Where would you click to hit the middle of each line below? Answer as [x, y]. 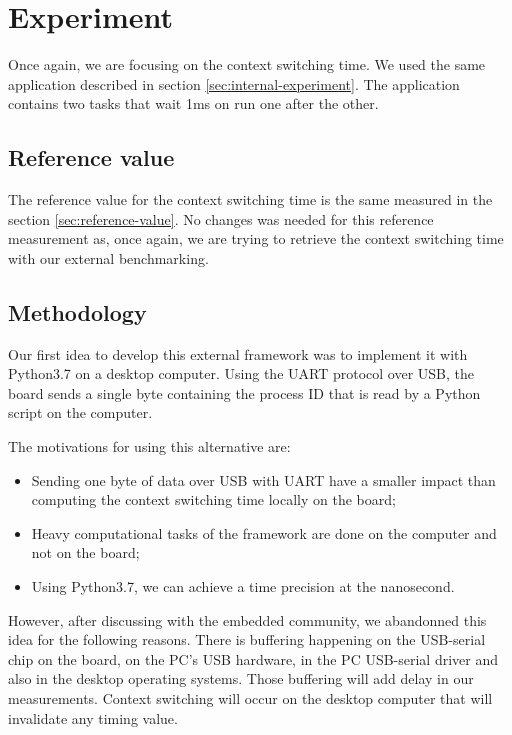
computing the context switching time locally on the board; [213, 499]
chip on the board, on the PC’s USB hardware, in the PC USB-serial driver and [253, 658]
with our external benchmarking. [108, 257]
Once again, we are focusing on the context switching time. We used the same [247, 64]
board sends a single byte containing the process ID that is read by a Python [244, 392]
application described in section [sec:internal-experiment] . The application [234, 83]
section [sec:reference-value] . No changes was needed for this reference [221, 218]
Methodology [77, 311]
